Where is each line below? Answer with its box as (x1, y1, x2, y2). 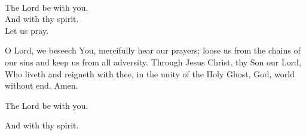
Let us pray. (5, 24, 49, 36)
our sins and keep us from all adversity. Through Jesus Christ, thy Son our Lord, (5, 55, 301, 68)
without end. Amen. (5, 79, 78, 92)
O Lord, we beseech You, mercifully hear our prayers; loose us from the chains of (5, 44, 301, 56)
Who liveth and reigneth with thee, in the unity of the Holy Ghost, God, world (5, 67, 295, 80)
